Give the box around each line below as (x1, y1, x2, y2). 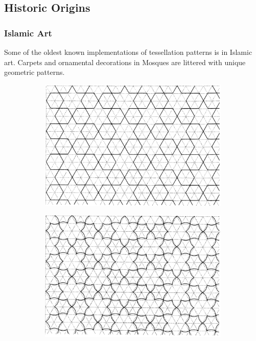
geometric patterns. (4, 67, 65, 77)
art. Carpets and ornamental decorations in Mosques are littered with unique (4, 56, 246, 67)
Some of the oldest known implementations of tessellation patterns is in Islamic (4, 47, 252, 57)
